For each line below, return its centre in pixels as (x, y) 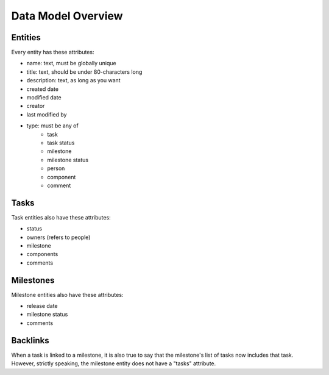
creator (36, 106)
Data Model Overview (67, 16)
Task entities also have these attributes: (61, 217)
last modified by (47, 114)
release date (42, 306)
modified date (44, 98)
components (42, 254)
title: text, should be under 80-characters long (84, 72)
